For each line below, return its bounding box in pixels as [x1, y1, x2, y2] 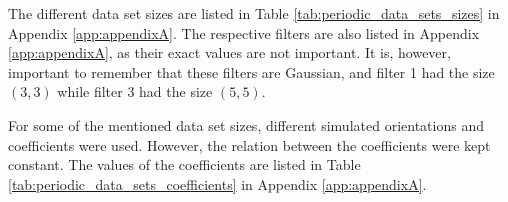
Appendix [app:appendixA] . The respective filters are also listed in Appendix [8, 22, 480, 43]
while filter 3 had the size [57, 81, 213, 102]
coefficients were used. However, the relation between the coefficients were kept [8, 134, 491, 155]
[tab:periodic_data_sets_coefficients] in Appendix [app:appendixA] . [8, 173, 427, 194]
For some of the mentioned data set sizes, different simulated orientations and [8, 114, 484, 135]
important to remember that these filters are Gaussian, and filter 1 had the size [8, 61, 495, 82]
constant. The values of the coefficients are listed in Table [8, 154, 361, 175]
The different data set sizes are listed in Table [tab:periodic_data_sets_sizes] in [8, 3, 500, 23]
